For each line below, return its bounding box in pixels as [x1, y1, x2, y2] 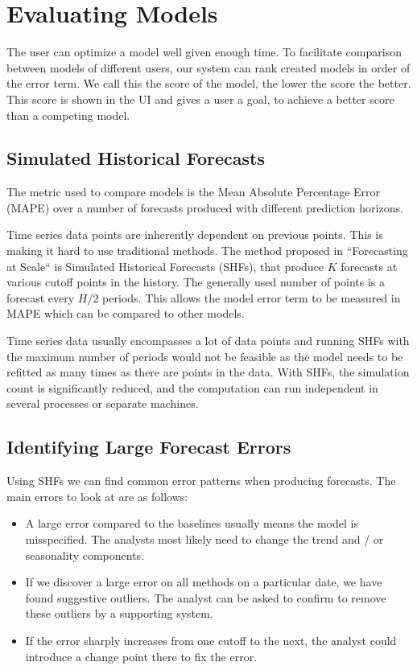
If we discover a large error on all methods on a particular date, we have [25, 573, 382, 590]
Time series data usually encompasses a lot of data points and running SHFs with [6, 332, 410, 349]
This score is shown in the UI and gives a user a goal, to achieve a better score [6, 90, 394, 107]
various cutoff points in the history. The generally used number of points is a [6, 273, 386, 290]
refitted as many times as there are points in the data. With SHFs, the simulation [6, 364, 410, 380]
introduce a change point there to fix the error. [25, 647, 258, 664]
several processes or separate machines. [6, 395, 199, 412]
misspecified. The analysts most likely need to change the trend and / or [25, 531, 384, 547]
